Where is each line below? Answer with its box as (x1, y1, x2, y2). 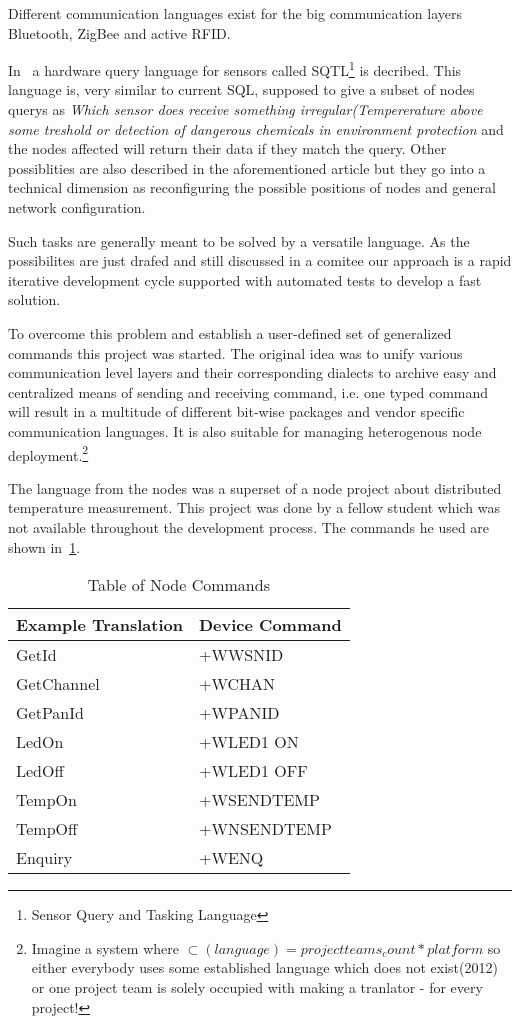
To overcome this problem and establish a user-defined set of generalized (8, 322, 452, 343)
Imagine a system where (31, 937, 179, 958)
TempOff (16, 817, 78, 841)
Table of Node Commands (87, 573, 270, 597)
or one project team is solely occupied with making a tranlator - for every (31, 976, 483, 997)
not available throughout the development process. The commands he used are (8, 516, 490, 537)
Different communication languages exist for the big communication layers (8, 3, 462, 23)
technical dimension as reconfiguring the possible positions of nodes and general (8, 177, 496, 198)
